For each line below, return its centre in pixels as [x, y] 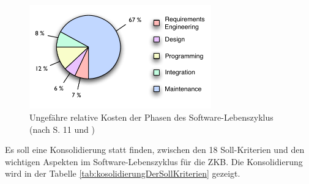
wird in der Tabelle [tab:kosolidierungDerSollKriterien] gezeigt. [123, 173]
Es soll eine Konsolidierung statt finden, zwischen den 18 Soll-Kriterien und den [155, 150]
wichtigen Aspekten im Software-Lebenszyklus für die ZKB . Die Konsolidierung [154, 161]
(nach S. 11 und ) [62, 129]
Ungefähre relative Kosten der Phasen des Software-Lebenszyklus [151, 117]
